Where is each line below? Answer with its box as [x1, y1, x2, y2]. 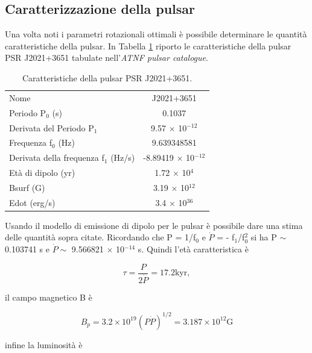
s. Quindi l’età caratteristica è [138, 243, 249, 255]
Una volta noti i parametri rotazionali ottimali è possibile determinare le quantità [5, 28, 307, 40]
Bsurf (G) [9, 181, 45, 193]
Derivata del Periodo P [9, 121, 94, 134]
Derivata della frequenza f [9, 151, 104, 164]
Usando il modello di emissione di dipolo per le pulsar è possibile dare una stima [5, 219, 303, 231]
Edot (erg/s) [9, 196, 56, 208]
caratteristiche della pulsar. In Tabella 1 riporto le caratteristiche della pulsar [5, 39, 291, 52]
